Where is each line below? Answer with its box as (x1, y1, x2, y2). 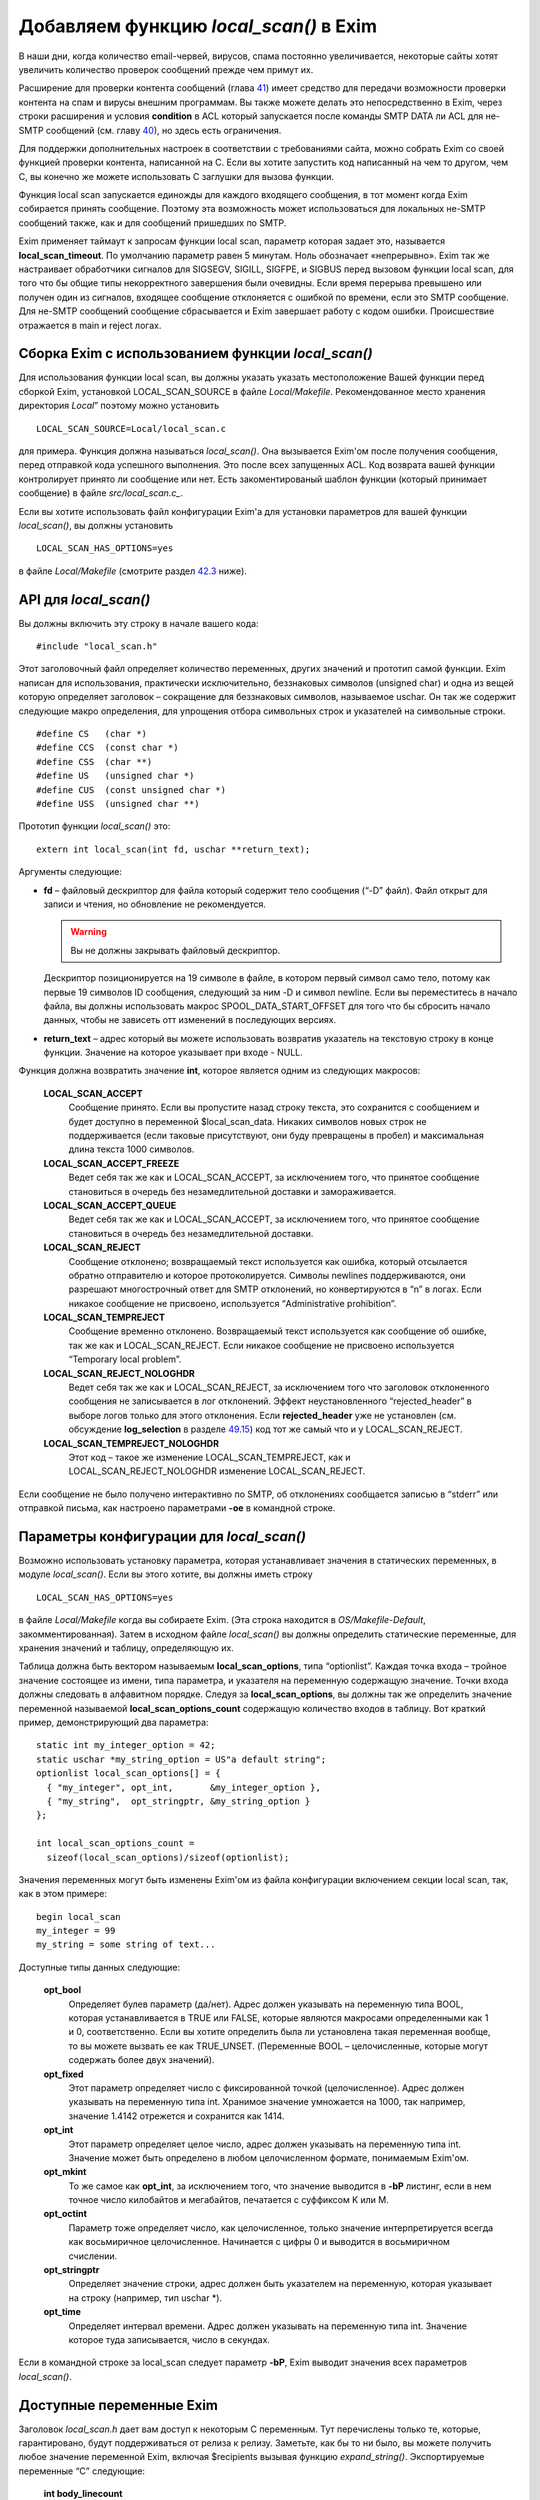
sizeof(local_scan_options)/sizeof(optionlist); (46, 1851, 290, 1863)
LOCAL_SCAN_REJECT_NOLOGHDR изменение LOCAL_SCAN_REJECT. (68, 1465, 366, 1477)
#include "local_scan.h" (36, 641, 158, 652)
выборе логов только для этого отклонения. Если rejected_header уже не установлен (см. (68, 1409, 457, 1421)
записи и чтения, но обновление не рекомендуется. (43, 898, 267, 910)
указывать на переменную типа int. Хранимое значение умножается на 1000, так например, (68, 2096, 466, 2108)
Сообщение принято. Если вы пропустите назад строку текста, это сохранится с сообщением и (68, 1101, 480, 1114)
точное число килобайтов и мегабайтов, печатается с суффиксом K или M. (68, 2194, 390, 2206)
